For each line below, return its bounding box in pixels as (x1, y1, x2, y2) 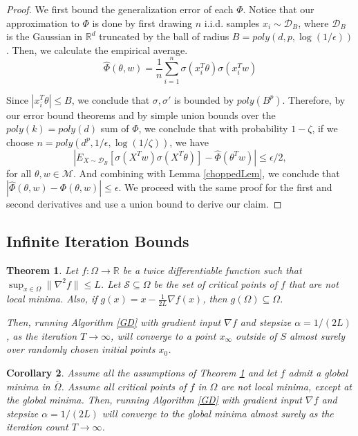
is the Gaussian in (6, 29, 82, 44)
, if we (312, 121, 338, 136)
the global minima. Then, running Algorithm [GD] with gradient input (6, 392, 302, 407)
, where (298, 15, 329, 30)
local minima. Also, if (6, 291, 97, 306)
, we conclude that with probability (138, 121, 288, 136)
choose (6, 134, 34, 149)
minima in (6, 379, 50, 393)
